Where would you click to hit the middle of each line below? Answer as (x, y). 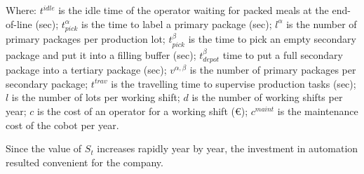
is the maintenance (318, 111)
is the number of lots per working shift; (96, 97)
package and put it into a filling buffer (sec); (101, 54)
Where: (21, 10)
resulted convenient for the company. (85, 162)
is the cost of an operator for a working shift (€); (142, 111)
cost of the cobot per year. (62, 125)
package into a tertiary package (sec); (86, 70)
